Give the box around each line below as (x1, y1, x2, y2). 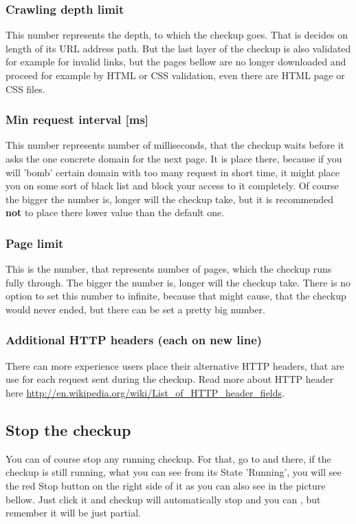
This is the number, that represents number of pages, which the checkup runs (5, 262, 332, 276)
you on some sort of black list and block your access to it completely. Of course (5, 178, 339, 193)
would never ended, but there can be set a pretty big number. (5, 302, 265, 316)
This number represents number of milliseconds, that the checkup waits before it (5, 138, 344, 152)
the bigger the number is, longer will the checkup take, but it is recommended (5, 191, 334, 206)
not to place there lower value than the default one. (5, 205, 225, 220)
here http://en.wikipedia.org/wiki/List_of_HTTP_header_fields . (5, 385, 285, 399)
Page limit (5, 234, 64, 251)
